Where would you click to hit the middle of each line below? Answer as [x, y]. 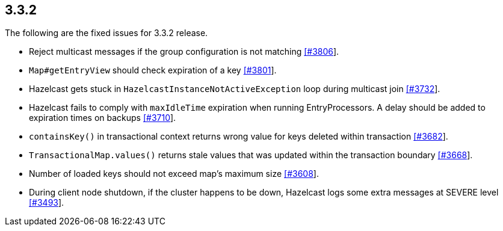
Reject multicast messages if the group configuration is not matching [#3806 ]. [184, 52]
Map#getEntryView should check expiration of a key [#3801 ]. [153, 70]
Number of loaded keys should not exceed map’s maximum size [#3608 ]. [174, 174]
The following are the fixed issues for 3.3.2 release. [106, 33]
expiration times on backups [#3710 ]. [103, 118]
